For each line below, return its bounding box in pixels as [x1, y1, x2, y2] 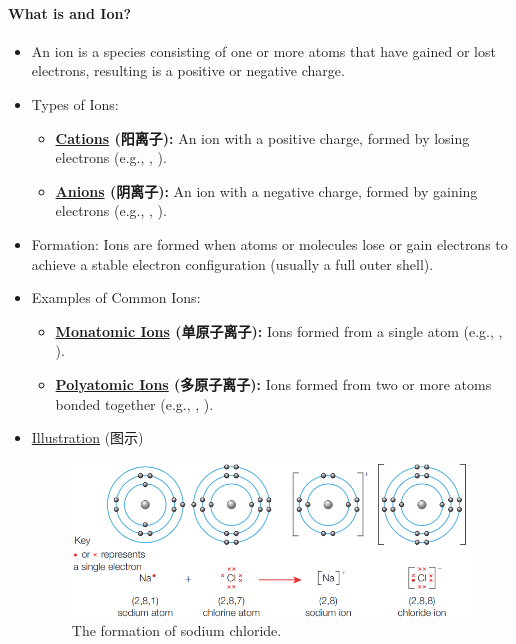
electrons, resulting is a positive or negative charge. [31, 60, 345, 81]
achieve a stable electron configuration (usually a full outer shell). [31, 253, 434, 274]
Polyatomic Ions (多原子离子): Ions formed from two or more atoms [55, 373, 492, 394]
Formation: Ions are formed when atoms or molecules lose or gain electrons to [31, 233, 508, 254]
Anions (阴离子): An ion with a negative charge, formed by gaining [55, 180, 478, 201]
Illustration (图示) [31, 427, 144, 448]
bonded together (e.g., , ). [55, 393, 214, 414]
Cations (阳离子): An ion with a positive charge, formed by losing [55, 127, 470, 148]
